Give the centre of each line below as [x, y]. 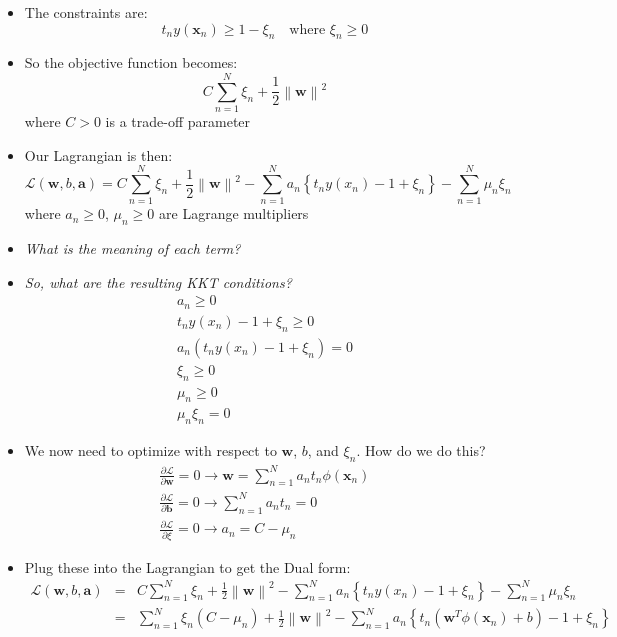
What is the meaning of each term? [132, 248]
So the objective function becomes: [131, 62]
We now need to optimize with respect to [150, 450]
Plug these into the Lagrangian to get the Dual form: [187, 566]
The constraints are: [86, 12]
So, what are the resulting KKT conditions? [158, 281]
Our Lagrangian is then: [98, 154]
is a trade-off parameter [178, 121]
